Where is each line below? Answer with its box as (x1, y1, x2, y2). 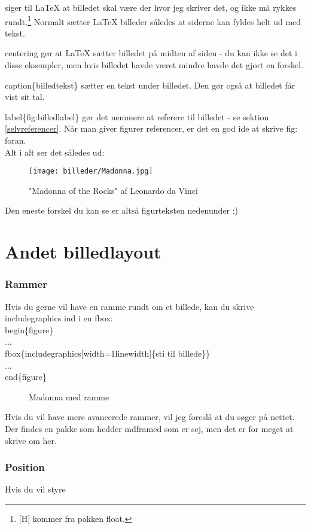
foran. (5, 134, 26, 146)
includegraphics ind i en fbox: (5, 312, 113, 324)
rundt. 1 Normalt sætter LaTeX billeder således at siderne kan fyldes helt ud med (5, 13, 301, 28)
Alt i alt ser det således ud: (5, 145, 105, 158)
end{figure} (5, 370, 47, 383)
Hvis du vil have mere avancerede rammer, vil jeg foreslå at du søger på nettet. (5, 411, 295, 423)
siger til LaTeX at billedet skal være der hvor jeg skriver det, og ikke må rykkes (5, 1, 297, 13)
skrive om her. (5, 434, 57, 446)
